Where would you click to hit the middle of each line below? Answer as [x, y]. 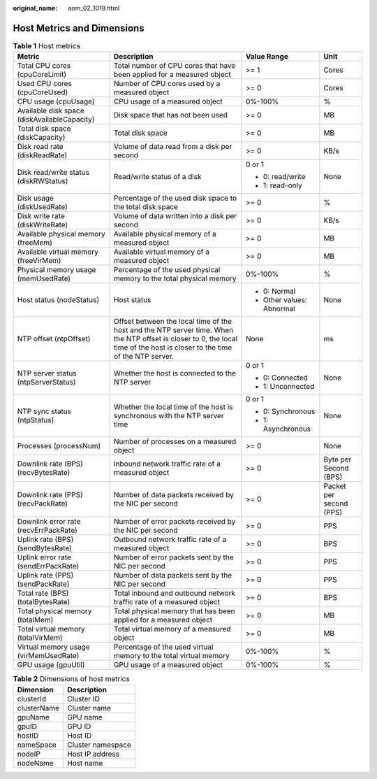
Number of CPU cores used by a [167, 84]
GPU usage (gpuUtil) [51, 665]
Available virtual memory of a [161, 252]
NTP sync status [44, 411]
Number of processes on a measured [175, 442]
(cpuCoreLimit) [42, 75]
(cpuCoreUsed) [43, 92]
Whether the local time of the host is [173, 407]
